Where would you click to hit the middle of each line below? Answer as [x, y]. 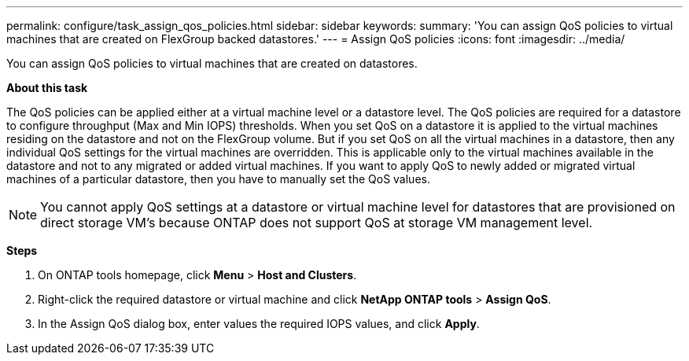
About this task [47, 88]
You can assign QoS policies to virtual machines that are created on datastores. [212, 63]
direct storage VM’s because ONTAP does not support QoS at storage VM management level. [317, 223]
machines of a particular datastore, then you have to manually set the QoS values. [218, 179]
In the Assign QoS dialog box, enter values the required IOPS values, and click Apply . [259, 324]
